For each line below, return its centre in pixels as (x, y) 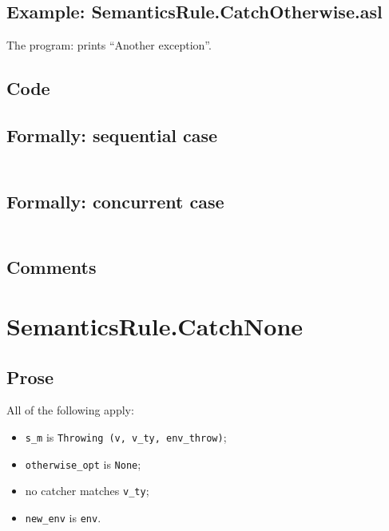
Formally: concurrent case (115, 201)
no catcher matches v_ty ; (87, 491)
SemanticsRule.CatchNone (155, 325)
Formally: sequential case (112, 135)
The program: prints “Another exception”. (109, 45)
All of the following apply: (70, 410)
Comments (52, 267)
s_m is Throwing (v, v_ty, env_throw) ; (126, 436)
